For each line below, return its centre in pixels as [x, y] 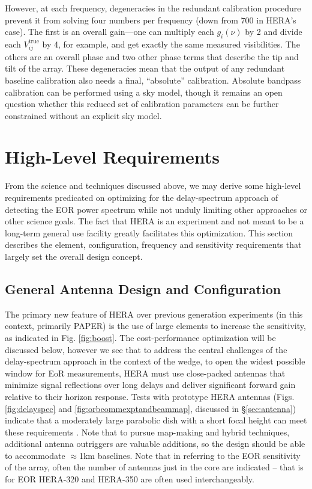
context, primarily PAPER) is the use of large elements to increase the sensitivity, [155, 326]
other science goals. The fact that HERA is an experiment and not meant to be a [154, 221]
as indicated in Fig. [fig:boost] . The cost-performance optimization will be [140, 337]
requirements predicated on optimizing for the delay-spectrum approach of [142, 197]
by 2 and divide [274, 32]
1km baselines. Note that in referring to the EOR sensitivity [190, 455]
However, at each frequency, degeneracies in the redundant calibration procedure [153, 8]
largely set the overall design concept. [74, 256]
